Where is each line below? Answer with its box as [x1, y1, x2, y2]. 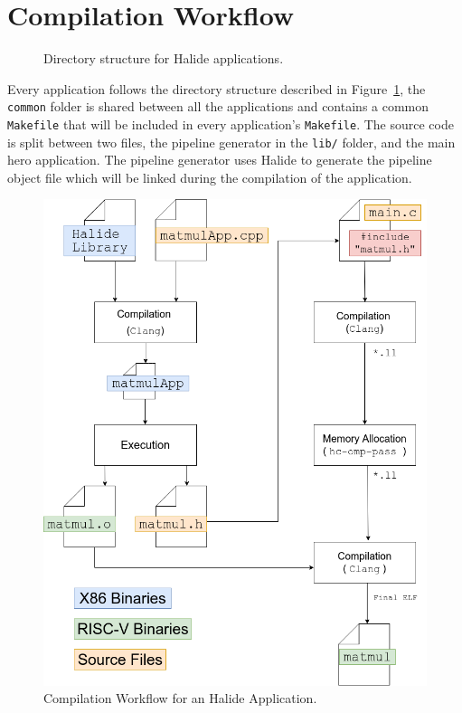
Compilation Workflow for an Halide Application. [43, 689, 317, 708]
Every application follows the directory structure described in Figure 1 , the [7, 79, 426, 98]
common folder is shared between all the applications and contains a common [7, 97, 429, 116]
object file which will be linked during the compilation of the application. [7, 167, 412, 186]
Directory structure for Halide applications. [43, 49, 284, 68]
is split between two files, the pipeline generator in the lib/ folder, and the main [7, 132, 456, 151]
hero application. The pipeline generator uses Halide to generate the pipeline [7, 150, 432, 169]
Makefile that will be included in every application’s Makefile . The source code [7, 114, 454, 133]
